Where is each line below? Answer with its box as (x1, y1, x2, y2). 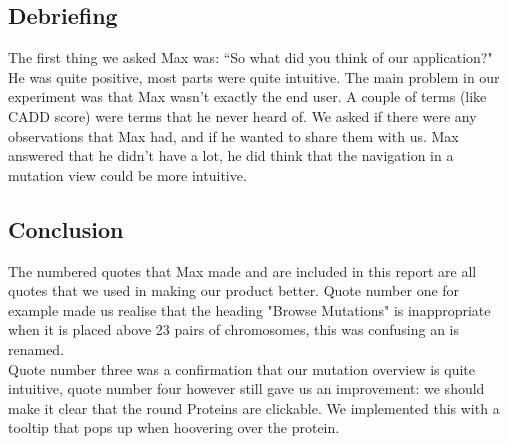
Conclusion (8, 213, 124, 244)
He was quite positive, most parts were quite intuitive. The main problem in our (8, 66, 500, 87)
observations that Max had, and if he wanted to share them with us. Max (8, 125, 459, 146)
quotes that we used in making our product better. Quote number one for (8, 280, 460, 301)
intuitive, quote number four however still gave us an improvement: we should (8, 378, 485, 399)
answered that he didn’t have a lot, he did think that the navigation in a (8, 145, 454, 166)
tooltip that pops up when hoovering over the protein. (8, 417, 340, 438)
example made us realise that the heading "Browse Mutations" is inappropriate (8, 299, 491, 320)
